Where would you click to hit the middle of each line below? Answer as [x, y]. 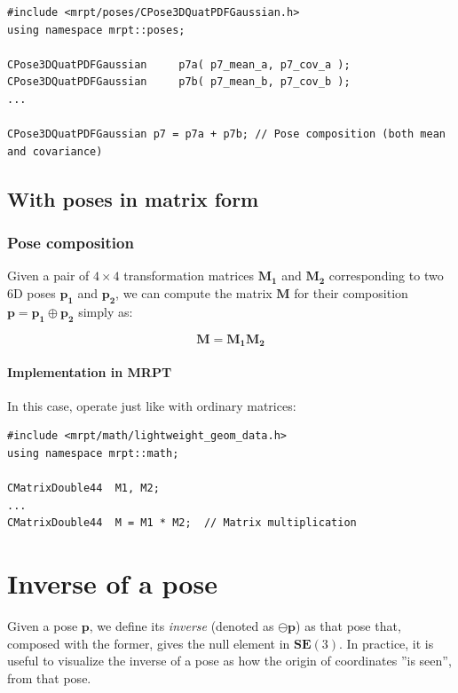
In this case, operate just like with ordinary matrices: [152, 405]
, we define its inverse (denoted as [182, 626]
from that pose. [49, 677]
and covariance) [55, 151]
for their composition [351, 292]
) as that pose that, [348, 626]
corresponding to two [386, 276]
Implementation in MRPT [90, 371]
